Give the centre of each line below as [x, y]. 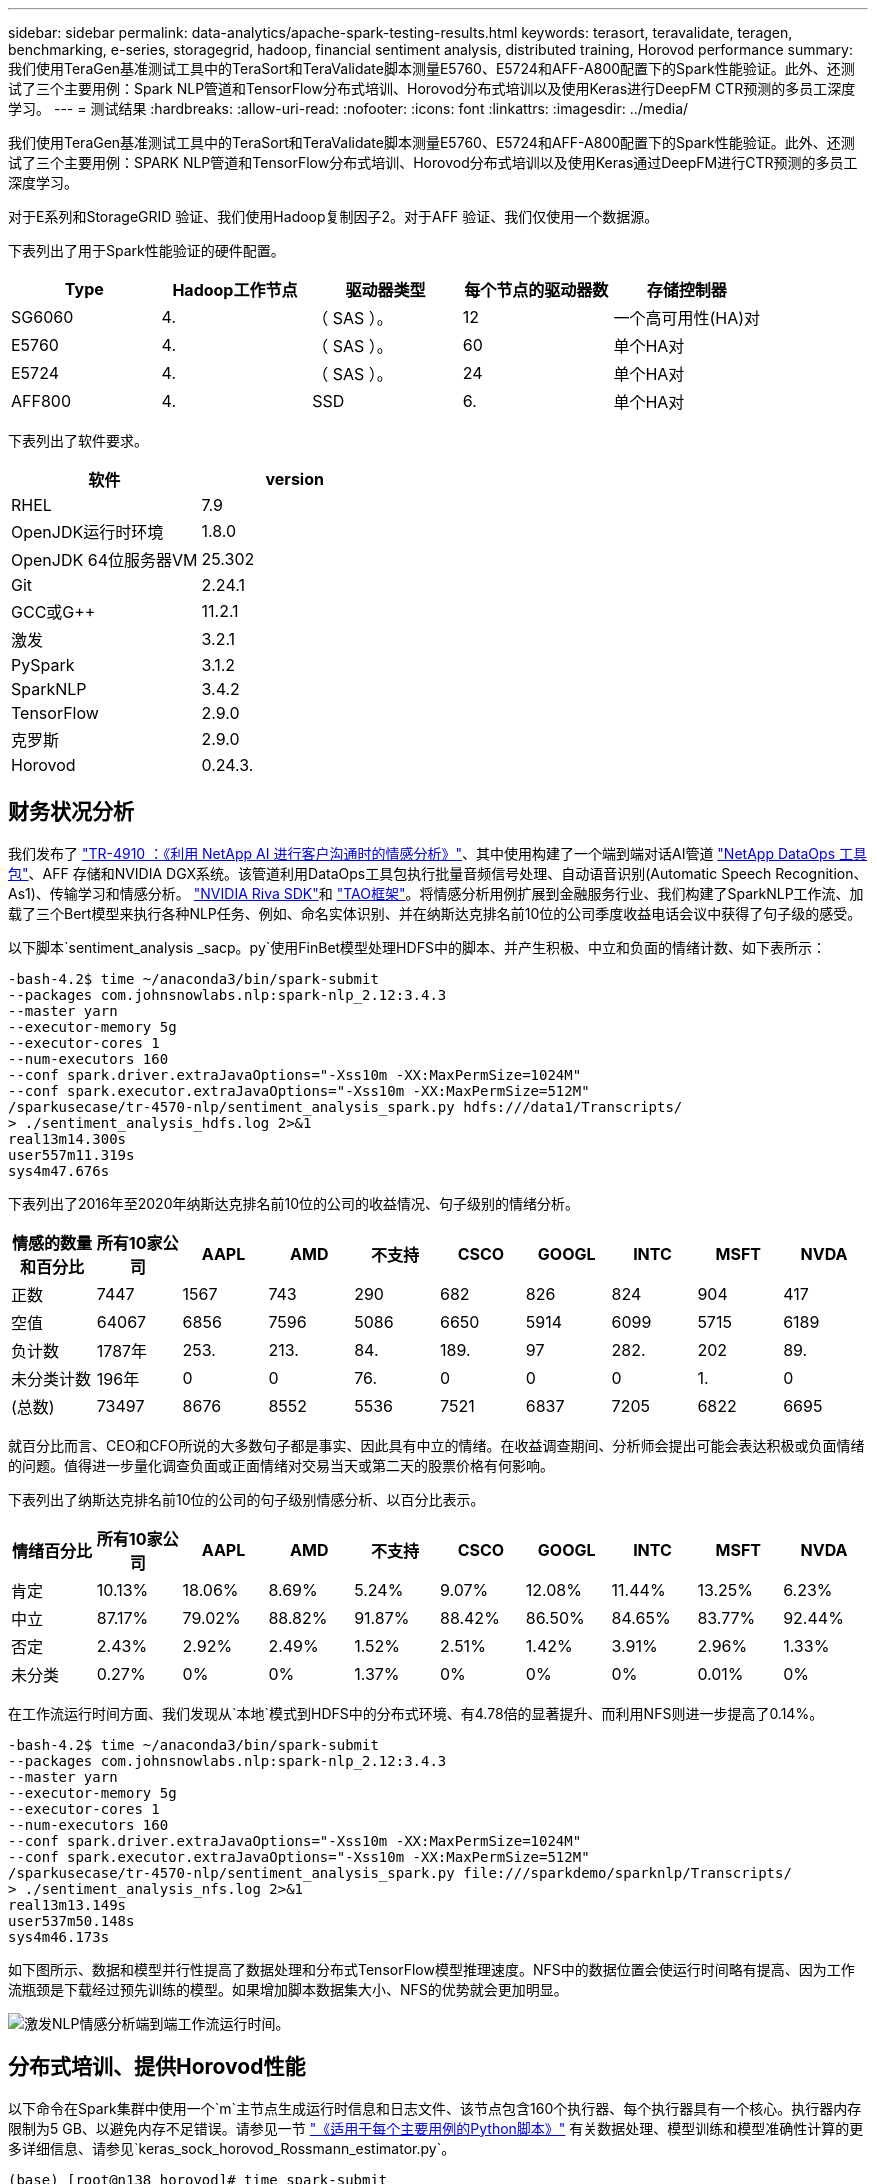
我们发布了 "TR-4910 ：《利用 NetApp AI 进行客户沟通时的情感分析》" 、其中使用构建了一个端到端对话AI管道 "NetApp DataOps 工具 [437, 853]
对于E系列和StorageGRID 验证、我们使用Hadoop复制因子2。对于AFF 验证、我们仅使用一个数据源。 [333, 216]
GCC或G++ [53, 612]
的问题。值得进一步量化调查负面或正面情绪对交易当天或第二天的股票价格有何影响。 [281, 1465]
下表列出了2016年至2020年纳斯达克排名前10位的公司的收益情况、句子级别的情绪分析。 [294, 1203]
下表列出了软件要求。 [78, 440]
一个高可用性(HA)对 [687, 318]
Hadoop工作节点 [235, 290]
